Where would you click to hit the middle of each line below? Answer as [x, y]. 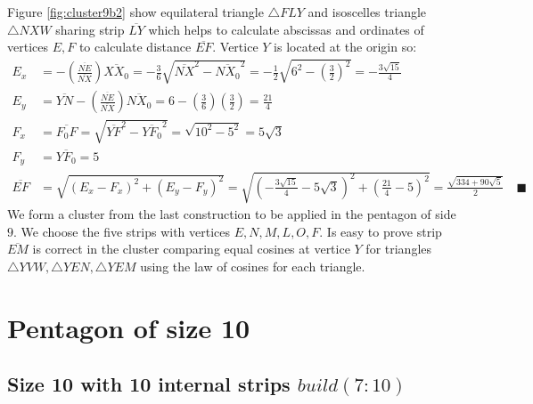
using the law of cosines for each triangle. [253, 266]
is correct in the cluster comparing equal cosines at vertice [191, 249]
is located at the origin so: [345, 47]
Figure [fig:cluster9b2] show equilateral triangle [135, 12]
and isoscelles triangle [367, 12]
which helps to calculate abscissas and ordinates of [286, 29]
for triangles [399, 249]
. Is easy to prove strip [381, 231]
